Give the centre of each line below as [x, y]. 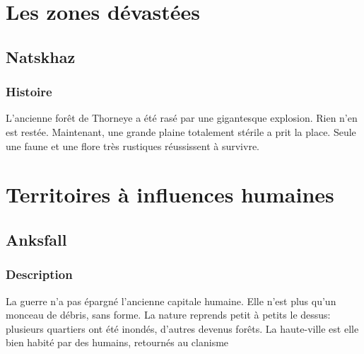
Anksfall [36, 239]
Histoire [29, 92]
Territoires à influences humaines [170, 194]
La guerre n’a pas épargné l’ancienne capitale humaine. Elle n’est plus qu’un [171, 301]
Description [39, 274]
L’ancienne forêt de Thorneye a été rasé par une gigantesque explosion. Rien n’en [182, 118]
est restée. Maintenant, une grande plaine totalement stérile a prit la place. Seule [181, 131]
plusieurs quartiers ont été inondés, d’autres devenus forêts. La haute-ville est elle [182, 328]
